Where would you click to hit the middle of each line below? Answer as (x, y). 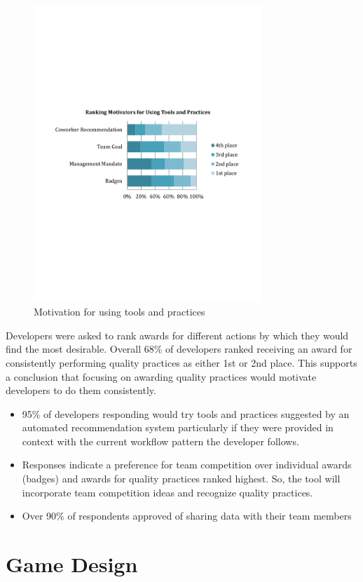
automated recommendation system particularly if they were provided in (178, 427)
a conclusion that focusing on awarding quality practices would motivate (161, 376)
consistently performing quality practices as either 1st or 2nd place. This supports (181, 362)
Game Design (72, 564)
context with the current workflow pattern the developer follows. (160, 441)
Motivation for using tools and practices (119, 312)
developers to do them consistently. (81, 390)
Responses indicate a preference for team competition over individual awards (187, 465)
